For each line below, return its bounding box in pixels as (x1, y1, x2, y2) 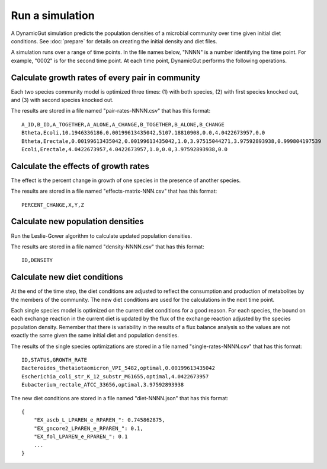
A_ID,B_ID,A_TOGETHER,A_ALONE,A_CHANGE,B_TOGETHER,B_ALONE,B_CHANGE (21, 121, 225, 127)
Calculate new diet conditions (11, 272, 124, 282)
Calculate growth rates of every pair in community (11, 72, 201, 82)
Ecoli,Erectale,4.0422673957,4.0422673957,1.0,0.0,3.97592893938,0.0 (21, 146, 228, 152)
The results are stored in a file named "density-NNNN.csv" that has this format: (11, 243, 204, 250)
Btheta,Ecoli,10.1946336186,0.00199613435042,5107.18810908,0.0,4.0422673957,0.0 (21, 129, 265, 136)
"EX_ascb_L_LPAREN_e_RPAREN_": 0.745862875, (33, 417, 165, 423)
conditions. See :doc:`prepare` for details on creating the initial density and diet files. (11, 37, 217, 44)
